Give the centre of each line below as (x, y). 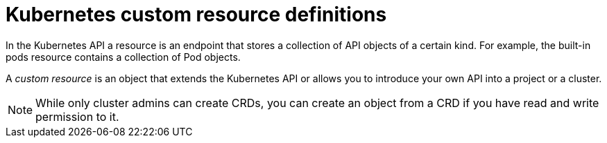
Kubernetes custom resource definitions (196, 15)
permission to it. (77, 116)
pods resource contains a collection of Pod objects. (123, 57)
